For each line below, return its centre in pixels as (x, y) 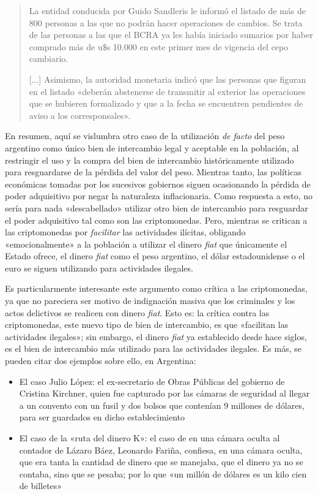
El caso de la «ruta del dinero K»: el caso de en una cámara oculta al (150, 438)
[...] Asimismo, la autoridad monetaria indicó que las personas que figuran (168, 79)
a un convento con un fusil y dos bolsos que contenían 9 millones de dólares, (162, 405)
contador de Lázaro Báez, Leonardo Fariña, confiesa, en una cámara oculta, (161, 450)
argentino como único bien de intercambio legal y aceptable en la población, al (152, 147)
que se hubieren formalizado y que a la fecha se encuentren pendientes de (166, 103)
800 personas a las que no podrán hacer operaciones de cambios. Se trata (166, 22)
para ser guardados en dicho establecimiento (102, 417)
